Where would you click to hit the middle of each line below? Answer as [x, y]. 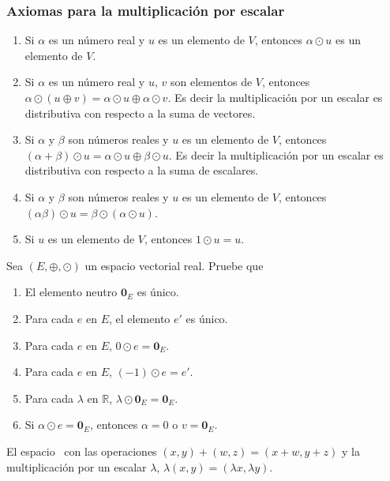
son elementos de [211, 82]
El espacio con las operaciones [82, 451]
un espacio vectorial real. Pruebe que [174, 265]
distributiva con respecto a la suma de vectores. [140, 113]
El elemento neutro [71, 292]
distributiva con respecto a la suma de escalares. [142, 170]
